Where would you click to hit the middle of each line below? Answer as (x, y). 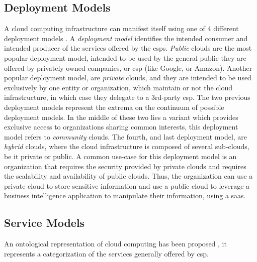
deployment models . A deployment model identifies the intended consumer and (126, 38)
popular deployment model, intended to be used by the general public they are (125, 57)
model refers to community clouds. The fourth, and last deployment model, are (126, 136)
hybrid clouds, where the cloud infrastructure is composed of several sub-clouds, (127, 146)
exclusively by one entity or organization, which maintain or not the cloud (118, 87)
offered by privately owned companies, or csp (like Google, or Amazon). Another (128, 68)
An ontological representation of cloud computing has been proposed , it (115, 244)
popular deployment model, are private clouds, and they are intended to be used (128, 78)
